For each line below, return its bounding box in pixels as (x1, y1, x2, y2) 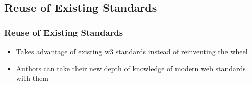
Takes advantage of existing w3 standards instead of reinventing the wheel (16, 46, 248, 56)
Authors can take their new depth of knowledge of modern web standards (16, 63, 246, 73)
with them (16, 73, 48, 83)
